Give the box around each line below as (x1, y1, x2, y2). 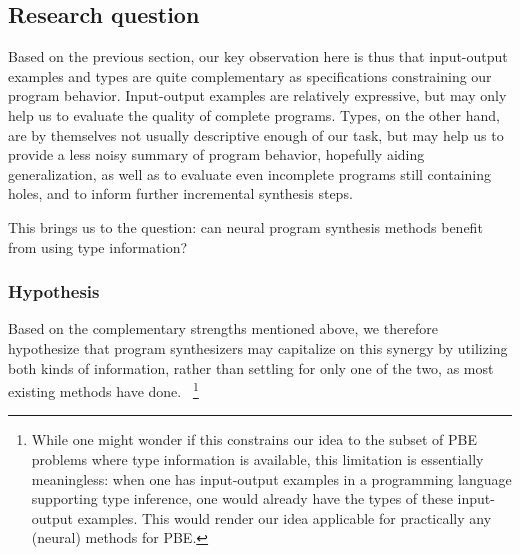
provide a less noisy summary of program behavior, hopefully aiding (8, 144, 425, 165)
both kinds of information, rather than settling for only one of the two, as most (8, 357, 494, 378)
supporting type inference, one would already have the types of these (31, 488, 453, 509)
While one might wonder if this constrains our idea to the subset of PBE (31, 429, 477, 450)
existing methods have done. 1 (8, 378, 199, 401)
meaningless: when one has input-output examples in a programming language (31, 468, 512, 489)
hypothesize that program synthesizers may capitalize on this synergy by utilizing (8, 337, 508, 358)
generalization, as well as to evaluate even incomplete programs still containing (8, 163, 491, 184)
